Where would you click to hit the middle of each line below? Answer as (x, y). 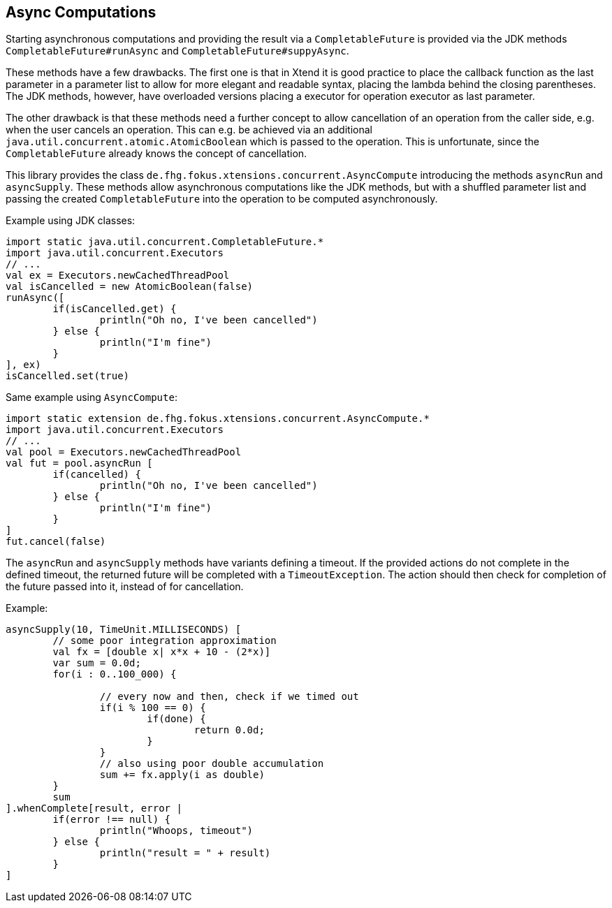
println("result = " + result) (185, 853)
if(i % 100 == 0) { (153, 708)
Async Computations (81, 12)
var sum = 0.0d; (97, 663)
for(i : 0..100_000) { (115, 674)
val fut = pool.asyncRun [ (79, 463)
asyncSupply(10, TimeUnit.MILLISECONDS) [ (124, 630)
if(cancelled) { (97, 475)
